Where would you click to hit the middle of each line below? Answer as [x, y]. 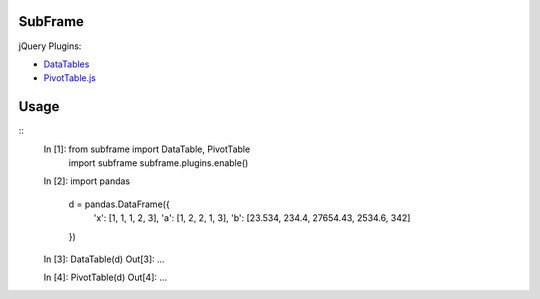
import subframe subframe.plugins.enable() [158, 162]
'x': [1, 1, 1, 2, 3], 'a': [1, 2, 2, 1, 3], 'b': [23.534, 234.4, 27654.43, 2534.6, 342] [252, 218]
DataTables [66, 64]
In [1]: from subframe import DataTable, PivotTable [147, 149]
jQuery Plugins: [50, 46]
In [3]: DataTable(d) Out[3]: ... [104, 259]
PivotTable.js [70, 78]
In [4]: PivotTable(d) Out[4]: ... [105, 277]
